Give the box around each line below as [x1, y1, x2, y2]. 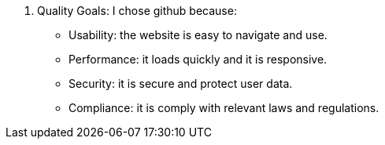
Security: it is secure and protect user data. [68, 77, 293, 90]
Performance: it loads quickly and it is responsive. [68, 53, 328, 66]
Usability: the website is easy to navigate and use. [68, 28, 328, 42]
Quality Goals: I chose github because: [37, 4, 237, 17]
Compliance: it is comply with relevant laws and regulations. [68, 101, 379, 114]
